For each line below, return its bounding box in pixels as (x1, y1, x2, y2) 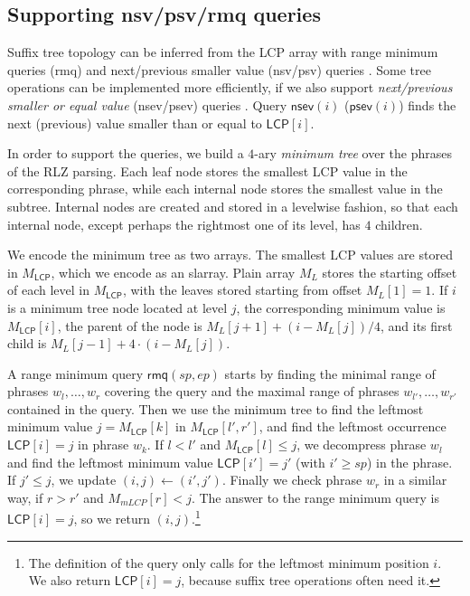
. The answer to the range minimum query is (191, 487, 439, 506)
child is (7, 334, 47, 353)
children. (375, 214, 423, 233)
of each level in (7, 280, 89, 299)
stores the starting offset (322, 262, 457, 281)
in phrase (78, 435, 129, 454)
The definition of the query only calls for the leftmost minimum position (28, 553, 429, 572)
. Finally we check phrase (221, 470, 362, 489)
